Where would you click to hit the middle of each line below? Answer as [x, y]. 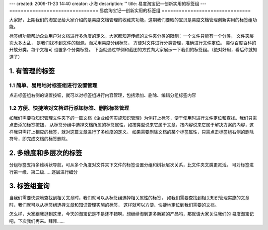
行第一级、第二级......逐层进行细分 [43, 172]
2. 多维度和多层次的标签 [46, 153]
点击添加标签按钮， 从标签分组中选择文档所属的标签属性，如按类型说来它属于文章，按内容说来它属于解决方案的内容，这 [132, 125]
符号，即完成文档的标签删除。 [40, 139]
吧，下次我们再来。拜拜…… [37, 221]
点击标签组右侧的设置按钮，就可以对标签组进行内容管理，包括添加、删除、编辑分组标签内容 [102, 95]
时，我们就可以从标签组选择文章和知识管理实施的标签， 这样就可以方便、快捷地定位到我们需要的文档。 [114, 205]
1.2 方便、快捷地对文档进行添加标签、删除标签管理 [69, 108]
